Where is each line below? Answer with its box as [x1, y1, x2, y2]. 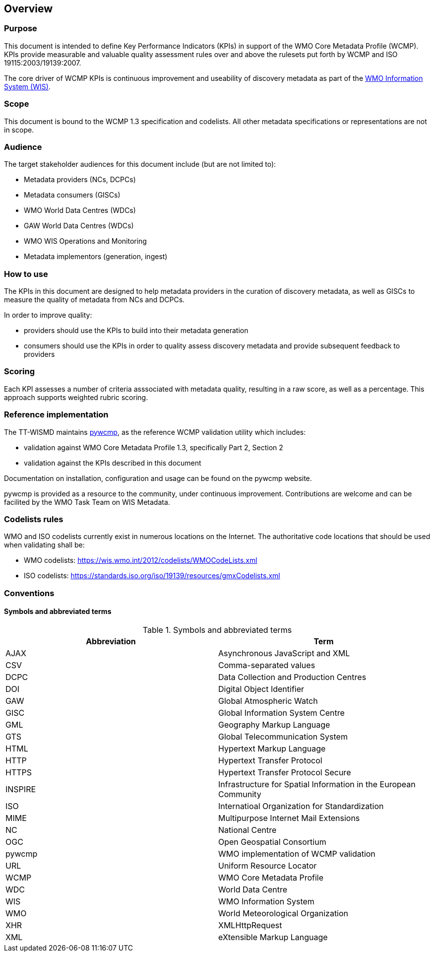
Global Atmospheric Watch [218, 695, 318, 706]
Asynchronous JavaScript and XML [218, 648, 350, 658]
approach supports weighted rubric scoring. [4, 393, 148, 402]
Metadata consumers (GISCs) [24, 191, 121, 200]
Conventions [4, 588, 55, 598]
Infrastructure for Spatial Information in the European [218, 779, 416, 789]
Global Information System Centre [218, 707, 345, 718]
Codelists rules [4, 514, 63, 524]
